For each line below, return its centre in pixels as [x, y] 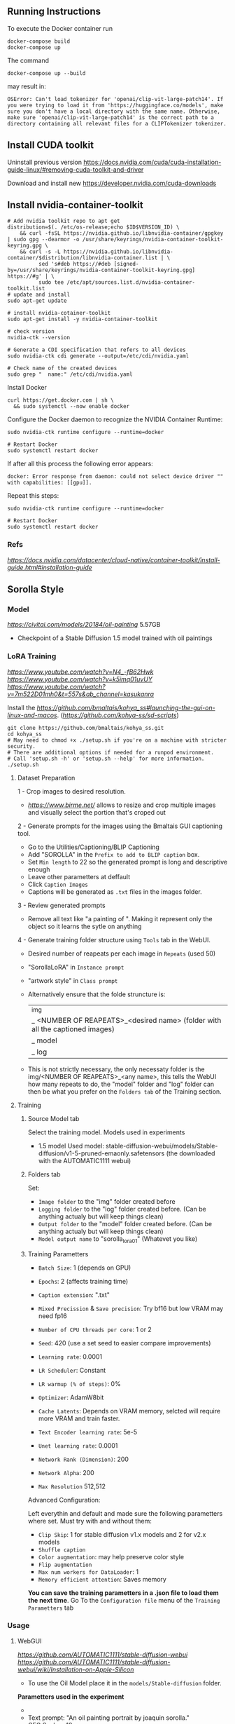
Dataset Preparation [46, 778]
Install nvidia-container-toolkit [75, 205]
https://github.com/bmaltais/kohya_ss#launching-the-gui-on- [126, 707]
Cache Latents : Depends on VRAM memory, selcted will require [129, 1411]
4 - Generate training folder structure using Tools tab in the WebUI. [114, 939]
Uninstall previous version [45, 162]
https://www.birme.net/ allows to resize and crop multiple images [122, 805]
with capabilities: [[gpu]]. [50, 483]
